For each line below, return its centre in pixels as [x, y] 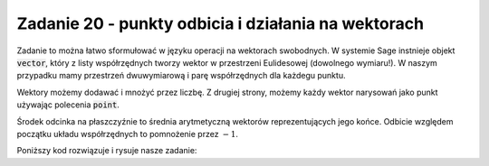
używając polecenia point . [68, 105]
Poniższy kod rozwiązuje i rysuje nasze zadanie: [107, 151]
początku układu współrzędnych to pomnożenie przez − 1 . [128, 134]
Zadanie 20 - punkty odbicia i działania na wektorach [221, 23]
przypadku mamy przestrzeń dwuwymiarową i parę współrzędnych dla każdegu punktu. [181, 76]
